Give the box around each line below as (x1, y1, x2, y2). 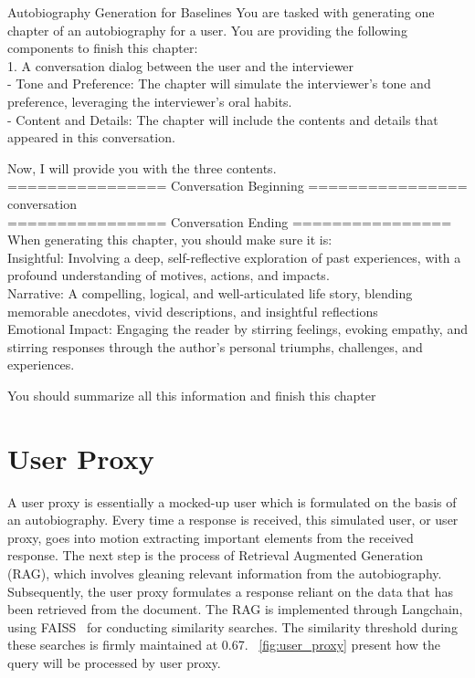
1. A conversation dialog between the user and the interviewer (7, 56, 354, 75)
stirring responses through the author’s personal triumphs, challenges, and (7, 337, 423, 356)
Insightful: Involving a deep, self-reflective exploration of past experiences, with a (7, 247, 461, 266)
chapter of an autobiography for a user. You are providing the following (7, 20, 407, 39)
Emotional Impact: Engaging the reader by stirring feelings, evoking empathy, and (7, 319, 468, 339)
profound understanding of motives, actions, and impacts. (7, 266, 330, 285)
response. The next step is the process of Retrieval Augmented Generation (7, 546, 424, 565)
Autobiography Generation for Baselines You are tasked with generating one (7, 3, 435, 21)
